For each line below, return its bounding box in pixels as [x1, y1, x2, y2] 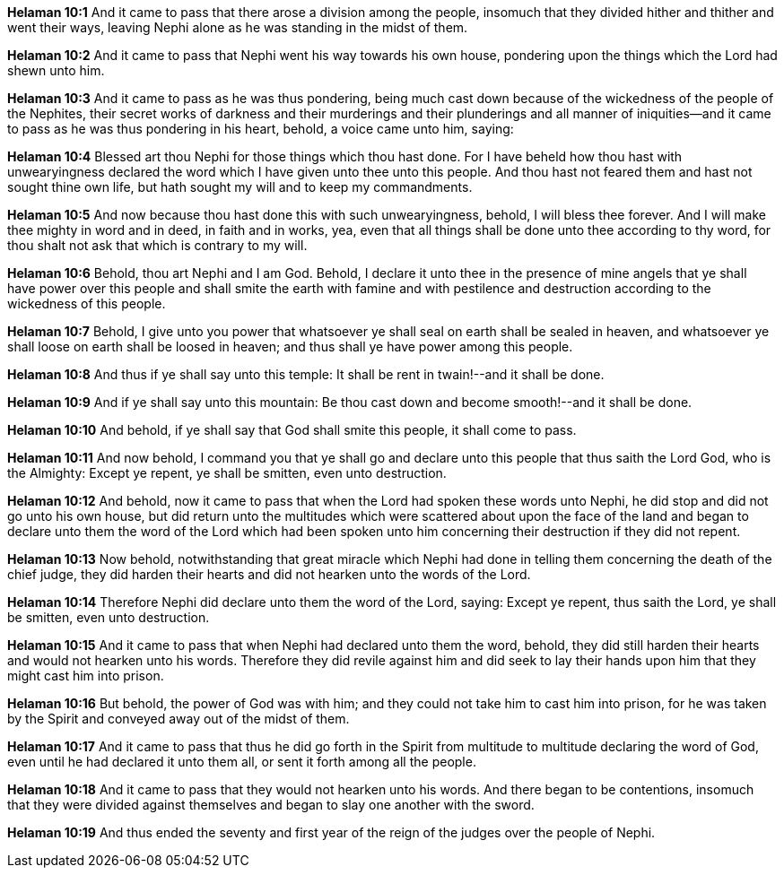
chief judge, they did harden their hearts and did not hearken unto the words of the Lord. [7, 567, 531, 582]
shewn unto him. [7, 63, 105, 78]
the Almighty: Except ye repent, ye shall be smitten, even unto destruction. [7, 465, 447, 481]
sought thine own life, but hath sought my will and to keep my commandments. [7, 179, 473, 195]
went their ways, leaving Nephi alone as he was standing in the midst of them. [7, 20, 468, 35]
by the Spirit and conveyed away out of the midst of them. [7, 711, 350, 726]
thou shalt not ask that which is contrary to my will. [7, 238, 308, 253]
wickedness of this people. [7, 296, 166, 311]
